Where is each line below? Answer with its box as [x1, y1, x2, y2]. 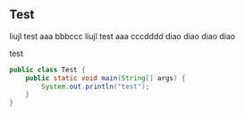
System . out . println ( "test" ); [41, 82, 150, 91]
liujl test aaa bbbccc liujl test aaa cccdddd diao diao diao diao [9, 30, 236, 41]
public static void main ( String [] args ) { [25, 73, 186, 83]
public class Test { [9, 65, 87, 74]
